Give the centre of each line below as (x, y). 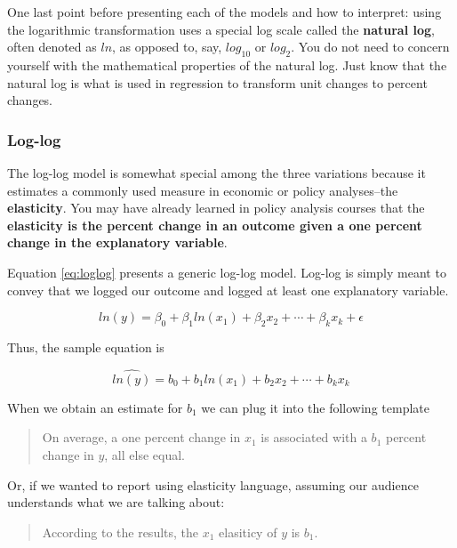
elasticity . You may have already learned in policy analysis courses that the (216, 208)
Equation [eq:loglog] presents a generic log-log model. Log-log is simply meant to (227, 272)
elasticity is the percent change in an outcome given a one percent (215, 225)
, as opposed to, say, (167, 47)
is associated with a (314, 437)
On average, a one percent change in (141, 437)
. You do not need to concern (370, 47)
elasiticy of (248, 532)
